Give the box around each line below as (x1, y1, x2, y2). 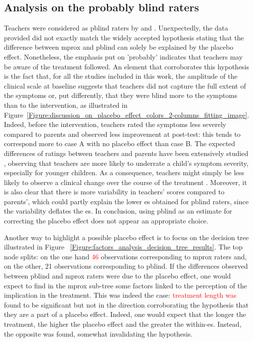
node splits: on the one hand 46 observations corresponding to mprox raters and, (4, 251, 247, 261)
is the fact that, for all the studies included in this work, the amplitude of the (4, 71, 238, 81)
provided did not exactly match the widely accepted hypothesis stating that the (4, 32, 244, 42)
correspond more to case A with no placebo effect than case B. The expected (4, 138, 235, 149)
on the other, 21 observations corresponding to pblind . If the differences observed (4, 261, 248, 271)
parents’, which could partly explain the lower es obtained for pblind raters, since (4, 196, 249, 206)
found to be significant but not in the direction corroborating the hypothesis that (4, 299, 249, 310)
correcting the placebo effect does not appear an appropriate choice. (4, 216, 208, 226)
